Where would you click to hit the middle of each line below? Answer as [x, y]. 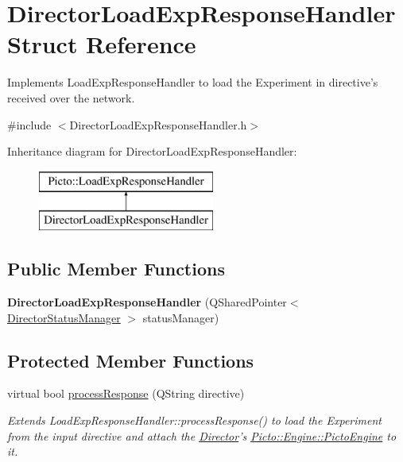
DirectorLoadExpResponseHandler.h [158, 124]
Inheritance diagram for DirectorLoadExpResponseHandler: [152, 151]
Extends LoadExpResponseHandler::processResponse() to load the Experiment [194, 420]
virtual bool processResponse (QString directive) [126, 393]
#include [29, 124]
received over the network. [71, 97]
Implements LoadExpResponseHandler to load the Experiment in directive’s [193, 82]
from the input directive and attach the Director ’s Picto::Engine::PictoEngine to [202, 435]
